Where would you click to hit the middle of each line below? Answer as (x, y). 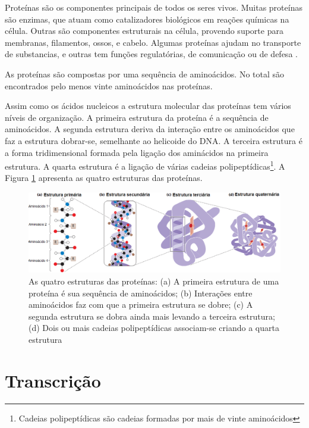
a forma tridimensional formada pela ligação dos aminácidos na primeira (137, 152)
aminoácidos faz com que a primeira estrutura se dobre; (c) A (141, 304)
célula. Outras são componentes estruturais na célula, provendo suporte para (144, 31)
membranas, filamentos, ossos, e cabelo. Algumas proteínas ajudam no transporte (153, 42)
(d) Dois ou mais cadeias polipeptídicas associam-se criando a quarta (154, 328)
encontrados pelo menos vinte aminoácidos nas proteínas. (109, 85)
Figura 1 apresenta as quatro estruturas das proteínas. (104, 178)
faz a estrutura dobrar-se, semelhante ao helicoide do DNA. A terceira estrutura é (154, 140)
